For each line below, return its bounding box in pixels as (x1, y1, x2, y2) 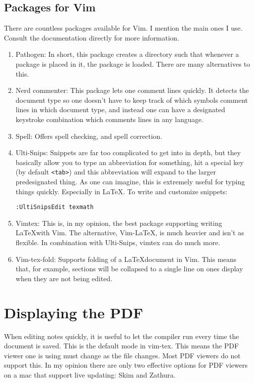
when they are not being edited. (15, 273, 113, 283)
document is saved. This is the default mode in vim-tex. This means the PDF (4, 340, 239, 351)
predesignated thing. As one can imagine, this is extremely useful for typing (15, 176, 245, 186)
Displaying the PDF (4, 302, 143, 322)
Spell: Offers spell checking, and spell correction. (15, 130, 163, 141)
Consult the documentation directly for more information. (4, 32, 179, 43)
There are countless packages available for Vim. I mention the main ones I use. (4, 23, 243, 33)
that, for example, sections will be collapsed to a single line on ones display (15, 263, 243, 274)
